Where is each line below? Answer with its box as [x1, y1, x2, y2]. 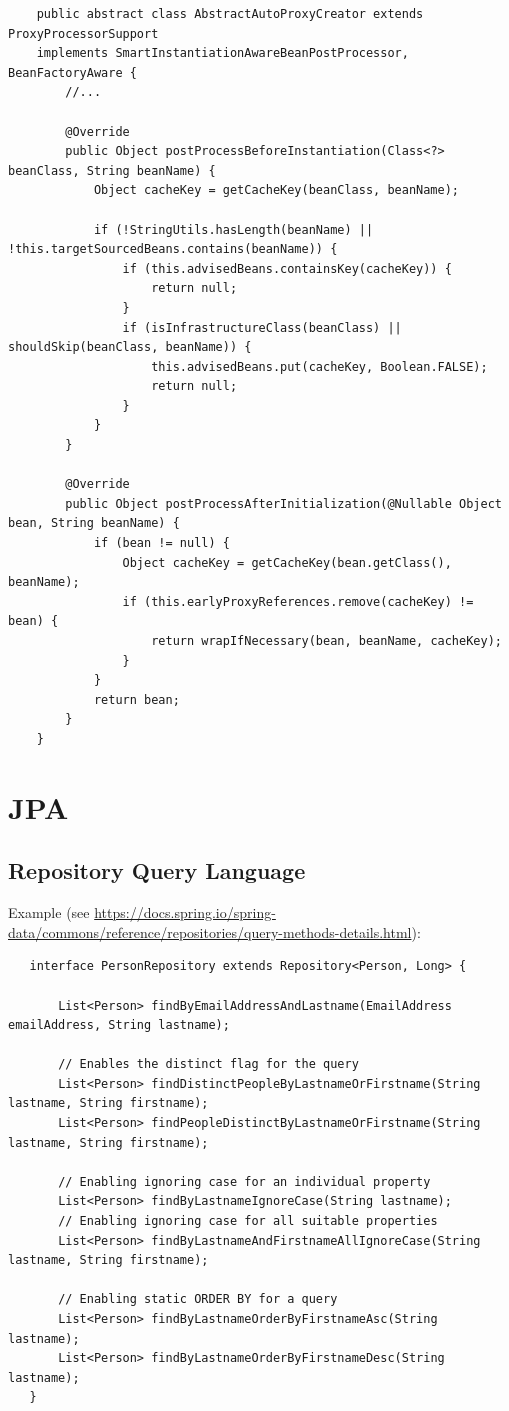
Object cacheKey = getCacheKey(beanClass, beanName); [93, 183, 460, 198]
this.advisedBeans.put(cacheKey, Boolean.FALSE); [151, 359, 488, 374]
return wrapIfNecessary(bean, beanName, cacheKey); [151, 634, 502, 648]
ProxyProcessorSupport [8, 26, 159, 41]
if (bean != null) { [93, 536, 230, 551]
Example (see [8, 902, 90, 923]
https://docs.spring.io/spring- [94, 902, 276, 923]
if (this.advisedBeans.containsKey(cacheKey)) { [122, 261, 452, 276]
